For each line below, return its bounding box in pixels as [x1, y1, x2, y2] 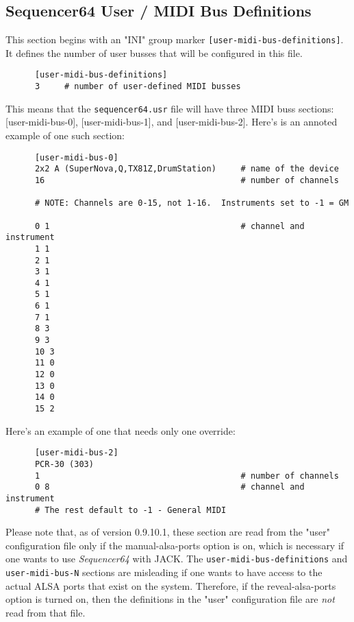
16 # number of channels [34, 175, 339, 185]
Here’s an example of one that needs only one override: [5, 423, 236, 438]
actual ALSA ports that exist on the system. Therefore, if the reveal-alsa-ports [5, 578, 336, 593]
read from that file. [5, 605, 86, 619]
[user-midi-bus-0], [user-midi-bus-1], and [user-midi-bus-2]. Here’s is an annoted [5, 115, 338, 129]
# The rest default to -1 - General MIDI [34, 505, 227, 515]
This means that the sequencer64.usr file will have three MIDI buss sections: [5, 101, 334, 115]
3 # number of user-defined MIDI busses [34, 82, 241, 92]
